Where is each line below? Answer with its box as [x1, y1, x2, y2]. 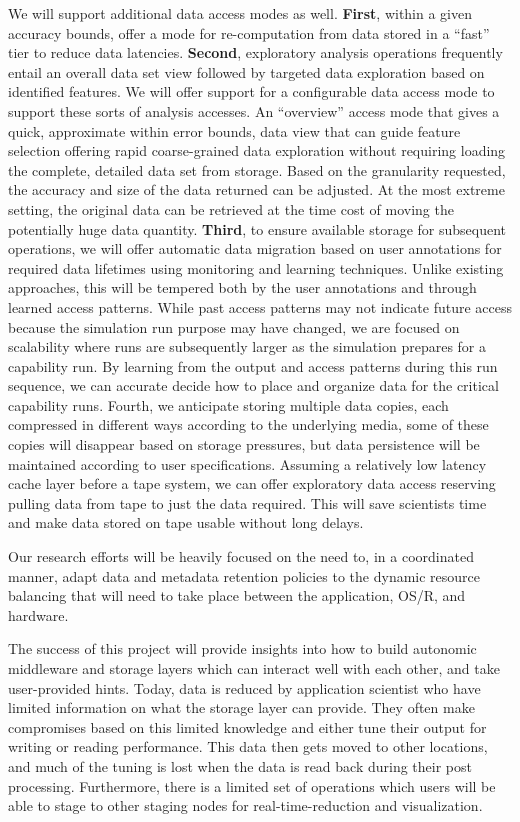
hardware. [8, 604, 69, 625]
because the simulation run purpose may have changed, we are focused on [8, 316, 460, 337]
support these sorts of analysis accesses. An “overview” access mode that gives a [8, 100, 500, 121]
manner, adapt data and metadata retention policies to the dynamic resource [8, 565, 481, 586]
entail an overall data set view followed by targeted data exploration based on [8, 61, 485, 82]
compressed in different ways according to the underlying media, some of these [8, 414, 489, 435]
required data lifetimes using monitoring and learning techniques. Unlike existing [8, 257, 504, 278]
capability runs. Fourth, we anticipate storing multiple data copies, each [8, 394, 449, 415]
